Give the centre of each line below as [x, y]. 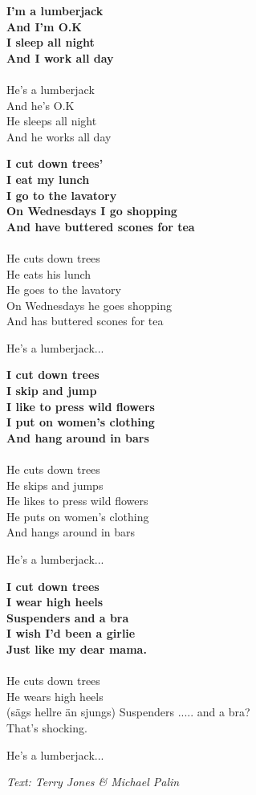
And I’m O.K [44, 26]
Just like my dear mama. [77, 648]
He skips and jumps [55, 485]
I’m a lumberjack [55, 10]
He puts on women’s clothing [78, 516]
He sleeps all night [52, 121]
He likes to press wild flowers [77, 501]
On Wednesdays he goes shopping [89, 305]
